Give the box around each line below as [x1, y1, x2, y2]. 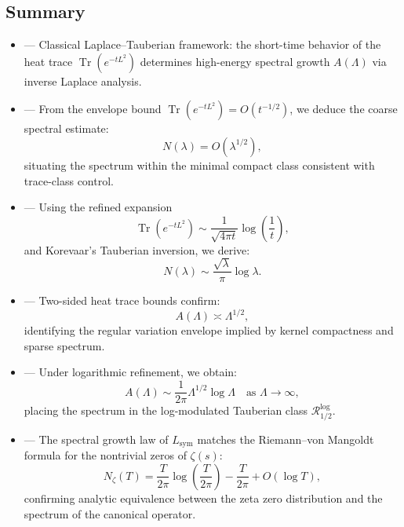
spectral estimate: [24, 120, 109, 137]
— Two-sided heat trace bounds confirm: [24, 292, 220, 309]
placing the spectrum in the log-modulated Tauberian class [24, 402, 308, 419]
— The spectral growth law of [24, 430, 169, 447]
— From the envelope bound [24, 101, 162, 117]
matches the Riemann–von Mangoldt [197, 430, 374, 447]
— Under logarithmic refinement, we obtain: [24, 364, 237, 380]
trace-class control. [24, 172, 114, 188]
